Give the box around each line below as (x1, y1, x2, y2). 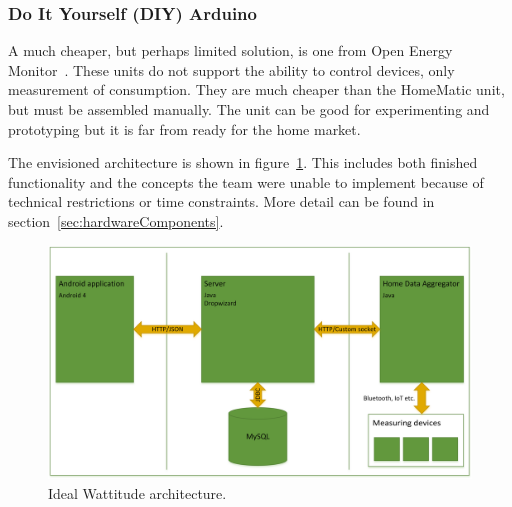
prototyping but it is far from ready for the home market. (8, 118, 361, 139)
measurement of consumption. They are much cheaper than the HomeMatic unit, (8, 79, 505, 100)
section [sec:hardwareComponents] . (8, 210, 224, 231)
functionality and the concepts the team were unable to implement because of (8, 171, 484, 192)
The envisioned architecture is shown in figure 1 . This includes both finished (8, 152, 478, 173)
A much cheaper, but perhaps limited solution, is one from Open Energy (8, 40, 453, 61)
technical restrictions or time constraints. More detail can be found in (8, 191, 435, 212)
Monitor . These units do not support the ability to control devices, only (8, 59, 455, 80)
